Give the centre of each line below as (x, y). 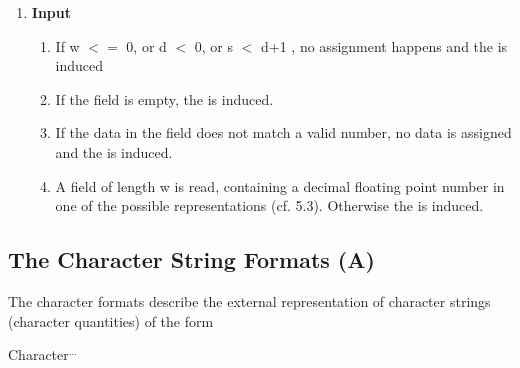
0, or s (214, 45)
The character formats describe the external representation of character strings (249, 300)
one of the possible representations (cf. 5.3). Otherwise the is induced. (269, 205)
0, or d (146, 45)
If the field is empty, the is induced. (164, 98)
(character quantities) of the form (111, 320)
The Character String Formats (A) (191, 259)
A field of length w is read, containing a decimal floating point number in (280, 185)
